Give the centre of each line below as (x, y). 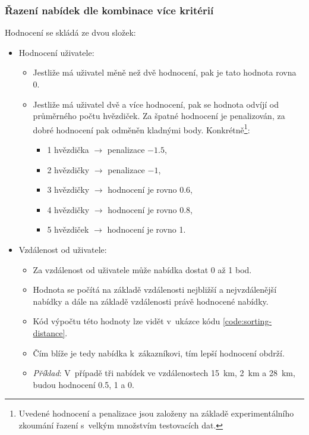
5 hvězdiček (68, 229)
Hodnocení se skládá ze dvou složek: (70, 32)
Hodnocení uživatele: (56, 52)
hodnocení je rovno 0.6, (150, 190)
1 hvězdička (68, 150)
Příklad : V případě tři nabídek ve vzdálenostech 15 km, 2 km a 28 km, (164, 373)
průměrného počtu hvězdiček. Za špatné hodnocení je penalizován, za (159, 116)
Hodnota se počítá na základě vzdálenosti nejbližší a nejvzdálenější (155, 290)
